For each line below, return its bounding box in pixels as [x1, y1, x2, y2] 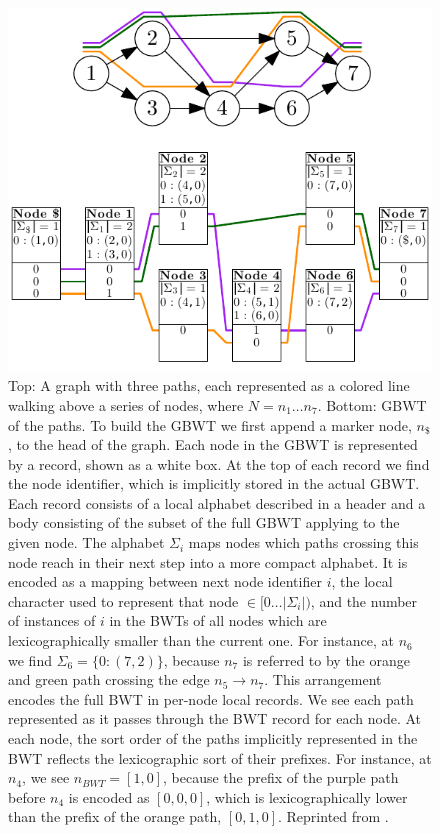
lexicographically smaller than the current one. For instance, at [8, 630, 394, 651]
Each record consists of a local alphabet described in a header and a [8, 492, 426, 513]
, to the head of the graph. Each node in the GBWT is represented [8, 434, 418, 455]
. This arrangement [264, 669, 382, 690]
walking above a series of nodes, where [8, 394, 244, 415]
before [8, 786, 46, 807]
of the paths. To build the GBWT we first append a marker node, [8, 414, 412, 435]
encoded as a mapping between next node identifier [8, 571, 322, 592]
